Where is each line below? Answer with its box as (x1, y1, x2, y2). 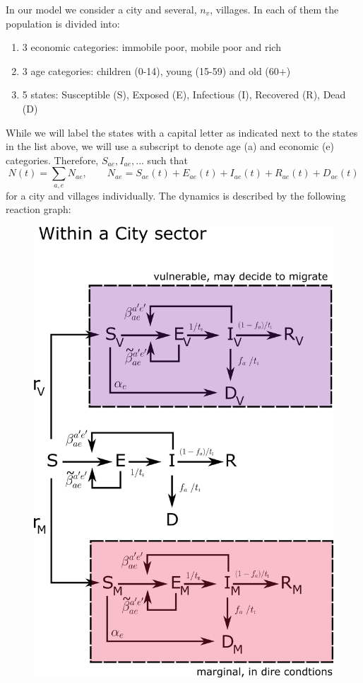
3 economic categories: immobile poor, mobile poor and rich (22, 40, 281, 54)
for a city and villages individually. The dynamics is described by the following (6, 188, 346, 202)
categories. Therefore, (6, 152, 99, 167)
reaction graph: (6, 202, 71, 217)
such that (147, 152, 188, 167)
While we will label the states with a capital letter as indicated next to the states (6, 125, 358, 139)
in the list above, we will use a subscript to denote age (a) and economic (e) (6, 139, 335, 154)
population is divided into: (6, 16, 120, 30)
